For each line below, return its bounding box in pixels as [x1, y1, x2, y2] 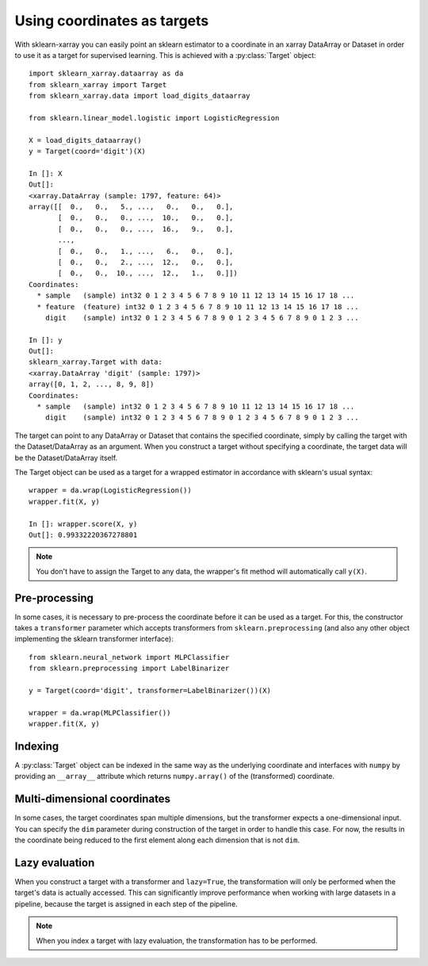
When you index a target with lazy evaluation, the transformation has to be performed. [36, 936, 318, 945]
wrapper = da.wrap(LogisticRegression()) [29, 486, 192, 495]
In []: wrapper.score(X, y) [29, 519, 138, 528]
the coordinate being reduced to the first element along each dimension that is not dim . [14, 835, 300, 845]
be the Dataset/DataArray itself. [14, 453, 118, 462]
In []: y [29, 335, 63, 344]
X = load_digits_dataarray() [29, 136, 142, 144]
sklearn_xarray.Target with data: [29, 358, 162, 366]
